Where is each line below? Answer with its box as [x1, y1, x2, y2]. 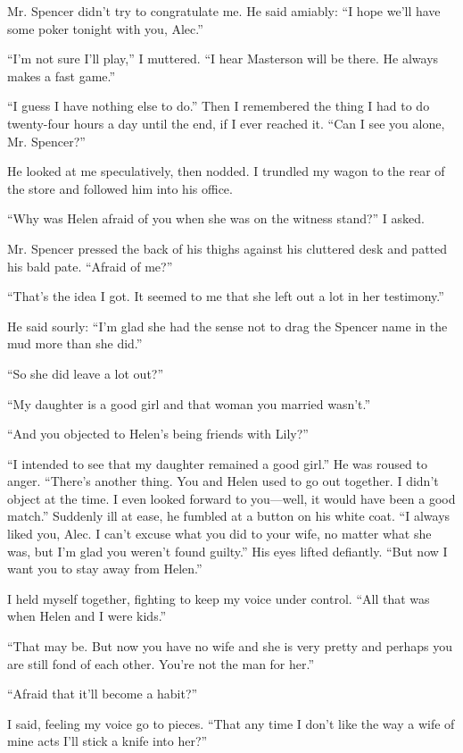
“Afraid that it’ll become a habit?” [7, 684, 198, 703]
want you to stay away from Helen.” [7, 559, 203, 578]
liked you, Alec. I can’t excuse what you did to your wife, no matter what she [7, 524, 432, 543]
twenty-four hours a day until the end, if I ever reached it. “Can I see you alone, [7, 113, 445, 132]
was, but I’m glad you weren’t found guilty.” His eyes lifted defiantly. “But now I [7, 541, 448, 560]
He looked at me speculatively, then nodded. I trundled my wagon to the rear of [7, 162, 445, 180]
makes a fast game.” [7, 66, 116, 85]
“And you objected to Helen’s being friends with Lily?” [7, 424, 309, 443]
